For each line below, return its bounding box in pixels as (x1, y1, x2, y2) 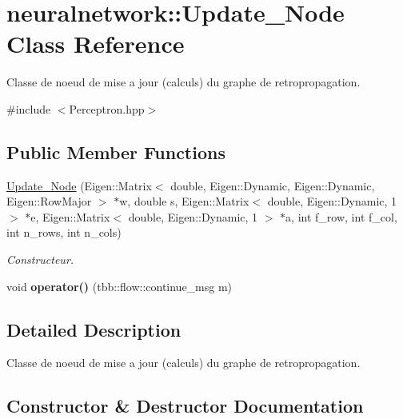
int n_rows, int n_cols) (6, 224, 122, 241)
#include (6, 100, 51, 117)
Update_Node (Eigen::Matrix (6, 177, 152, 194)
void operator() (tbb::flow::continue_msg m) (6, 277, 233, 294)
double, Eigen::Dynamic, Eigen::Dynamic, (170, 177, 375, 194)
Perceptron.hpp (69, 100, 145, 117)
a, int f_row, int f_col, (285, 208, 397, 225)
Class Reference (6, 27, 185, 60)
